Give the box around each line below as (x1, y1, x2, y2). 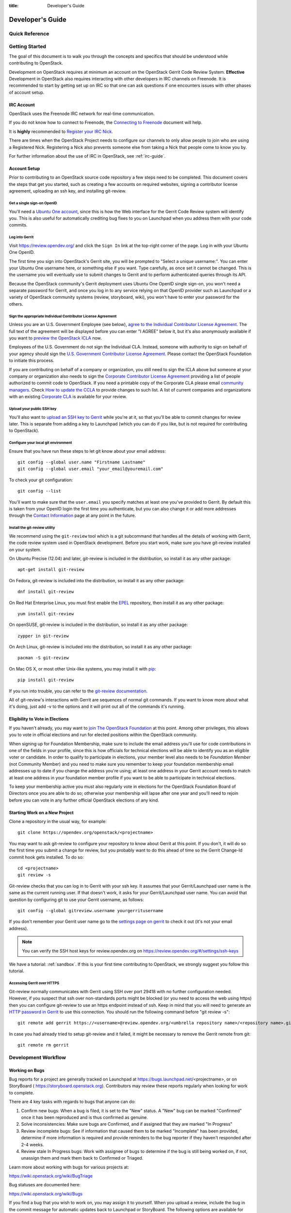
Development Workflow (9, 1054, 66, 1061)
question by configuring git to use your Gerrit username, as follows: (9, 897, 144, 902)
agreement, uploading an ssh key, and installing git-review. (9, 188, 127, 194)
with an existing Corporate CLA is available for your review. (9, 393, 127, 400)
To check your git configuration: (9, 477, 73, 483)
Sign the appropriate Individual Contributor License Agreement (9, 313, 117, 319)
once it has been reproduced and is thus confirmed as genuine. (21, 1114, 148, 1120)
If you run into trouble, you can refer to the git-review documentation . (9, 688, 148, 694)
